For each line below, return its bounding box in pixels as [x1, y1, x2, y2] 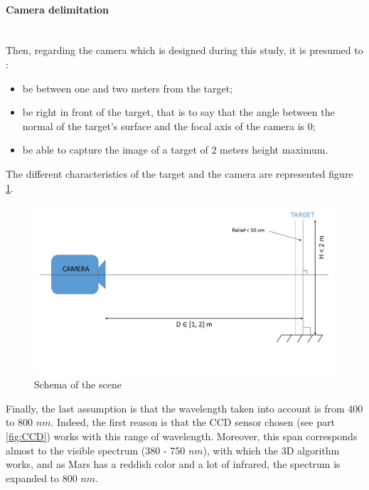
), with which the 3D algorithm [203, 442, 340, 457]
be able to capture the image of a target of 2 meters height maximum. [22, 142, 328, 157]
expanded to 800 [6, 470, 77, 485]
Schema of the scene [34, 377, 122, 392]
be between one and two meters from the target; [22, 80, 233, 95]
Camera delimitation [6, 1, 109, 16]
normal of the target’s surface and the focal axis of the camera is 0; [22, 118, 316, 133]
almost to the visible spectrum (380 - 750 [6, 442, 186, 457]
